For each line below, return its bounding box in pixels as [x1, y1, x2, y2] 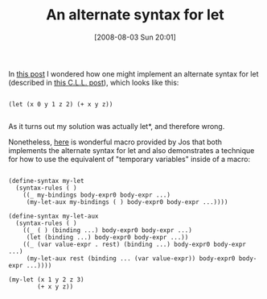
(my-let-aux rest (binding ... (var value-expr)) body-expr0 [26, 254, 236, 263]
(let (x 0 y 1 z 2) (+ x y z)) [8, 100, 113, 108]
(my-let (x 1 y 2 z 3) [8, 276, 84, 284]
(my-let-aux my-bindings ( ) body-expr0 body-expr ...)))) [26, 197, 228, 206]
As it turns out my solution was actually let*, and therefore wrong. [8, 121, 225, 131]
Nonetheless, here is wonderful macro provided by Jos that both [8, 137, 223, 147]
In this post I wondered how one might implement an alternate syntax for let [8, 69, 259, 78]
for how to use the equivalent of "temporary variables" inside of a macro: [8, 154, 251, 164]
